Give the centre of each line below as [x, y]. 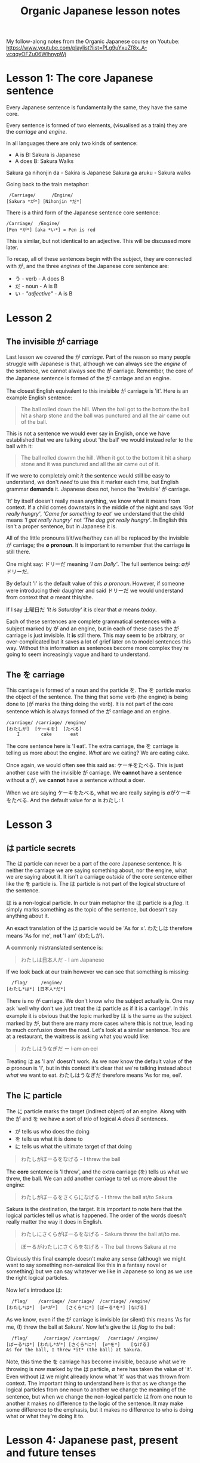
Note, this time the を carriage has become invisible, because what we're [96, 1362]
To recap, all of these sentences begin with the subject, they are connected [99, 259]
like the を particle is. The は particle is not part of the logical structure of [96, 883]
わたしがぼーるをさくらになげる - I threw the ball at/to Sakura [97, 1197]
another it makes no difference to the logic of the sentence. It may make [95, 1403]
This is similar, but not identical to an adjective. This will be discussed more [99, 241]
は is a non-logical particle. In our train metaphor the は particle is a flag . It [98, 903]
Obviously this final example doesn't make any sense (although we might [96, 1258]
